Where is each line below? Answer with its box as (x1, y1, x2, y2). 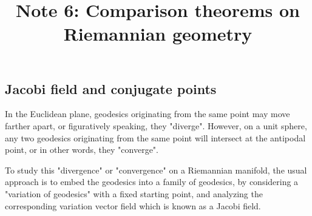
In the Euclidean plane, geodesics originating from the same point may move (5, 107, 290, 120)
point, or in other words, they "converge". (5, 143, 158, 156)
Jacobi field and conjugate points (5, 79, 217, 98)
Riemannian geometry (63, 21, 253, 46)
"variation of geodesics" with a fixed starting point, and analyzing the (5, 187, 263, 200)
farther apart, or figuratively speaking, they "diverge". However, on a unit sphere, (5, 119, 307, 132)
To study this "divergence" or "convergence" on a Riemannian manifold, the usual (5, 163, 307, 176)
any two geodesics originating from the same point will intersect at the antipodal (5, 131, 306, 144)
